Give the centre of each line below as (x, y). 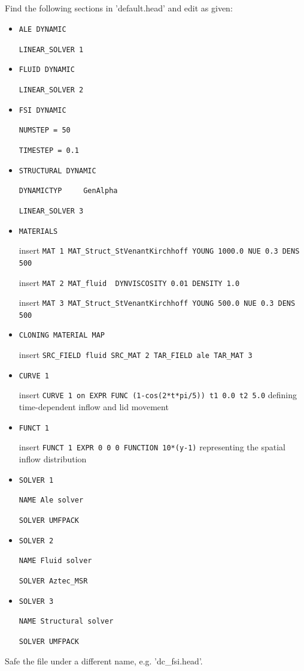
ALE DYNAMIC (42, 29)
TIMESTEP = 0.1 (49, 150)
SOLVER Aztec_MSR (53, 581)
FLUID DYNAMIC (47, 70)
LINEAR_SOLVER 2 (51, 90)
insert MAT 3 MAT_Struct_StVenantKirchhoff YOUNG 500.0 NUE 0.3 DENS (157, 303)
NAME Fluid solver (55, 561)
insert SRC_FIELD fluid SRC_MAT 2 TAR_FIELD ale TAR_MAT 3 (136, 355)
